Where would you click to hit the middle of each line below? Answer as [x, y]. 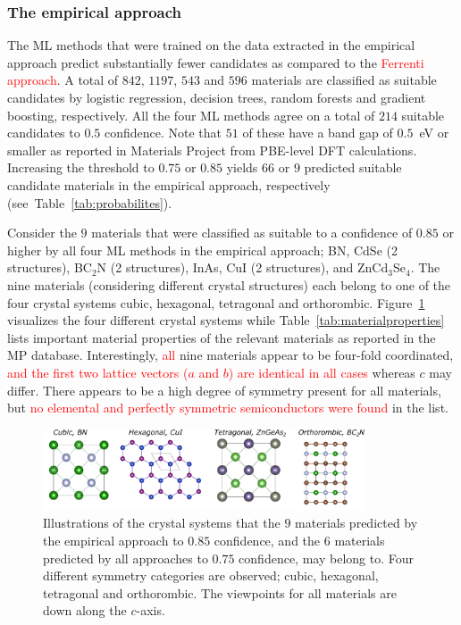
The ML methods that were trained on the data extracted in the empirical [211, 45]
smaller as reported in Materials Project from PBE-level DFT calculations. [212, 150]
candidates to [44, 133]
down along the [85, 610]
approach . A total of [63, 80]
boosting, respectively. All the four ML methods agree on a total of [191, 115]
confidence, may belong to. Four [326, 558]
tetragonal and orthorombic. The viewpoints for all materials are [220, 592]
